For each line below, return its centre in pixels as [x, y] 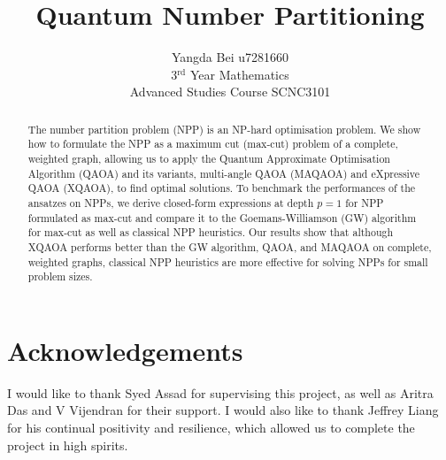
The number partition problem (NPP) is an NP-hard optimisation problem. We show [224, 129]
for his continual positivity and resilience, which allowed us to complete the [211, 428]
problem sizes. [60, 276]
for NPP [365, 202]
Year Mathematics [240, 74]
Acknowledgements [125, 350]
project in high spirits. [68, 445]
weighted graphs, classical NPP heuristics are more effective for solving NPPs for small [228, 261]
